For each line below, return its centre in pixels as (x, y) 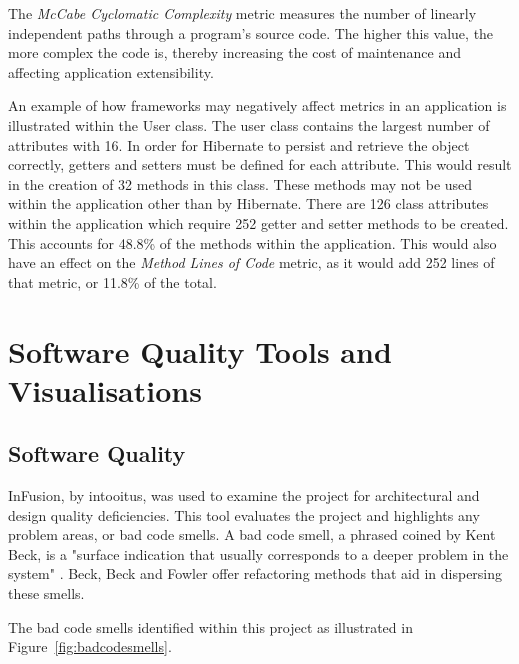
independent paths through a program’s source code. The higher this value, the (251, 32)
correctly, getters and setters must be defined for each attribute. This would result (260, 164)
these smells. (46, 593)
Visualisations (105, 389)
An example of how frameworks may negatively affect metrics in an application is (257, 105)
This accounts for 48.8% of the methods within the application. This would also (252, 242)
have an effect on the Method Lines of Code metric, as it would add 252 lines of (251, 262)
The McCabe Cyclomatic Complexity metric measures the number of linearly (242, 13)
